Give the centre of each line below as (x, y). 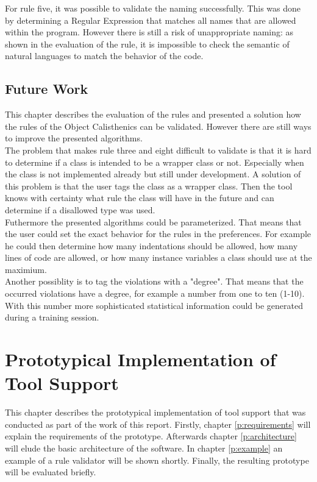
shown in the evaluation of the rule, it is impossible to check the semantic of (147, 44)
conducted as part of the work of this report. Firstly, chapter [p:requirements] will (158, 424)
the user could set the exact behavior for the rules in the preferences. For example (158, 234)
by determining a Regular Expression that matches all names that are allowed (151, 20)
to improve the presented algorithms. (74, 138)
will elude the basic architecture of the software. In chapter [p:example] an (144, 448)
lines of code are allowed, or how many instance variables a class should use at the (158, 257)
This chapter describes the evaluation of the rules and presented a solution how (153, 114)
